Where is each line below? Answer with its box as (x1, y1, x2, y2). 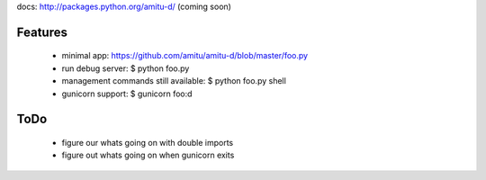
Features (16, 24, 67, 40)
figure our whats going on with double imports (61, 137, 234, 148)
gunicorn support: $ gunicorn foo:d (61, 88, 193, 99)
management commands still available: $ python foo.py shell (61, 76, 287, 86)
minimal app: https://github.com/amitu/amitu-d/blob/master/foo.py (61, 50, 309, 61)
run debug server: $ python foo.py (61, 63, 190, 74)
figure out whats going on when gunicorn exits (61, 149, 235, 161)
